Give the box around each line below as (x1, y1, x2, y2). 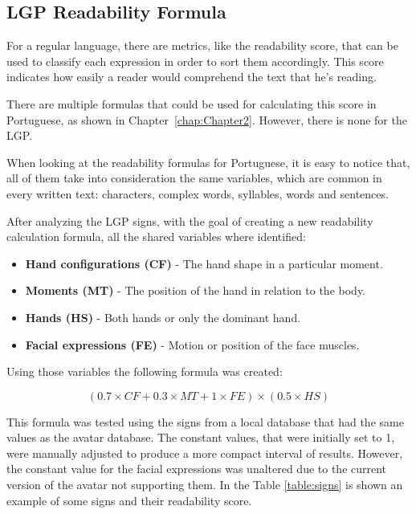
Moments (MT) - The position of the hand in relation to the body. (25, 282, 366, 299)
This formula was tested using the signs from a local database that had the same (6, 413, 404, 430)
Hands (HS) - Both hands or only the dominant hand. (25, 308, 301, 325)
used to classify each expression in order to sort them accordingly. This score (6, 52, 384, 69)
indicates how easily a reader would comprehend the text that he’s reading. (6, 68, 377, 85)
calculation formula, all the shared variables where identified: (6, 228, 306, 245)
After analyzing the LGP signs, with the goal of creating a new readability (6, 212, 373, 229)
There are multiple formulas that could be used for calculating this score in (6, 95, 377, 112)
